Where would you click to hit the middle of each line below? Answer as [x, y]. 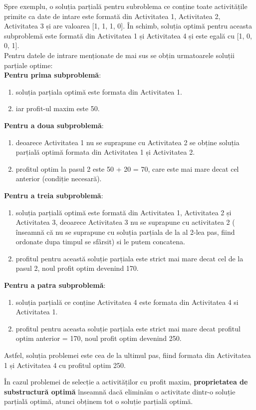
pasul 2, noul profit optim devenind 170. [77, 268]
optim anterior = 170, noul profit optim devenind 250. [99, 338]
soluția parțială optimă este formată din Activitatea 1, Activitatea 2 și [124, 212]
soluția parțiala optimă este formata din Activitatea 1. [99, 91]
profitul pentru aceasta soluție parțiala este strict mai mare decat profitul [128, 328]
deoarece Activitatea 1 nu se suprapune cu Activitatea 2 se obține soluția [128, 142]
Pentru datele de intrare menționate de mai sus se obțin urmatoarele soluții [119, 55]
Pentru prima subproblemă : [53, 75]
